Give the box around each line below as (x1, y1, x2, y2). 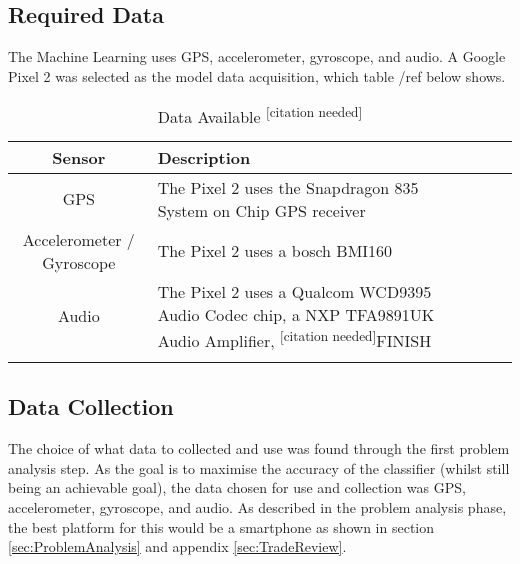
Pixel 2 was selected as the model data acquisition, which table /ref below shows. (8, 65, 506, 86)
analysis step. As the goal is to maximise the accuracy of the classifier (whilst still (8, 457, 510, 478)
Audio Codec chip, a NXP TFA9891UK (157, 302, 435, 326)
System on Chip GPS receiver (157, 198, 366, 222)
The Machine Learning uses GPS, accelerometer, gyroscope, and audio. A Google (8, 46, 506, 67)
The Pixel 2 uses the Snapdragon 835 (157, 175, 419, 199)
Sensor (52, 145, 106, 169)
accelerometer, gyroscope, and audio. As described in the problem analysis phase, (8, 497, 507, 518)
